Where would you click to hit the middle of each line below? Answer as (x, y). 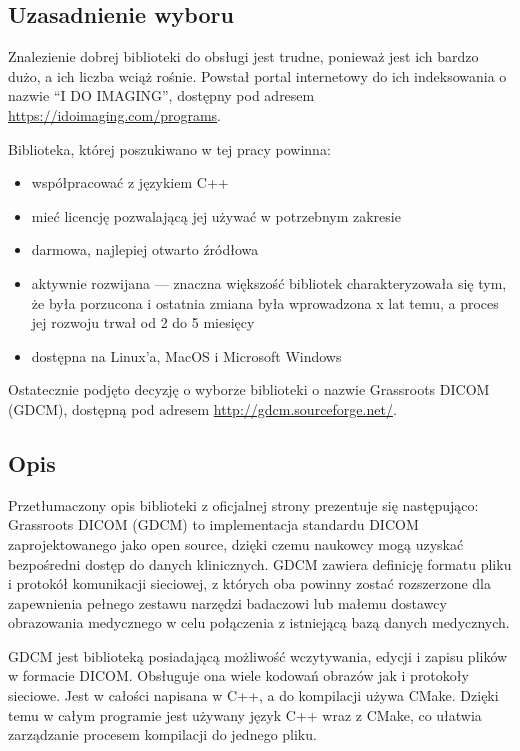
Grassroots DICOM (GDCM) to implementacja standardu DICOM (213, 524)
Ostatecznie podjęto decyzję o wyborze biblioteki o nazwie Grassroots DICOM (249, 389)
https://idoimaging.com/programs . (114, 114)
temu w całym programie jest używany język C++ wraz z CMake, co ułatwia (245, 714)
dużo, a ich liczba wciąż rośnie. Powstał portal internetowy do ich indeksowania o (257, 75)
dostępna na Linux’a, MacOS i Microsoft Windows (186, 355)
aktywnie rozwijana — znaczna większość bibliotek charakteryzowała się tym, (269, 282)
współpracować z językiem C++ (130, 182)
